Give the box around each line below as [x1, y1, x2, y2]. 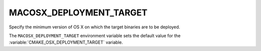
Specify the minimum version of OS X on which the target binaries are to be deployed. [9, 24, 180, 30]
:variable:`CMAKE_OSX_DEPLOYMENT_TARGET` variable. [9, 39, 123, 45]
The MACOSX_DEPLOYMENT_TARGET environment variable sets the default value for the [9, 33, 181, 38]
